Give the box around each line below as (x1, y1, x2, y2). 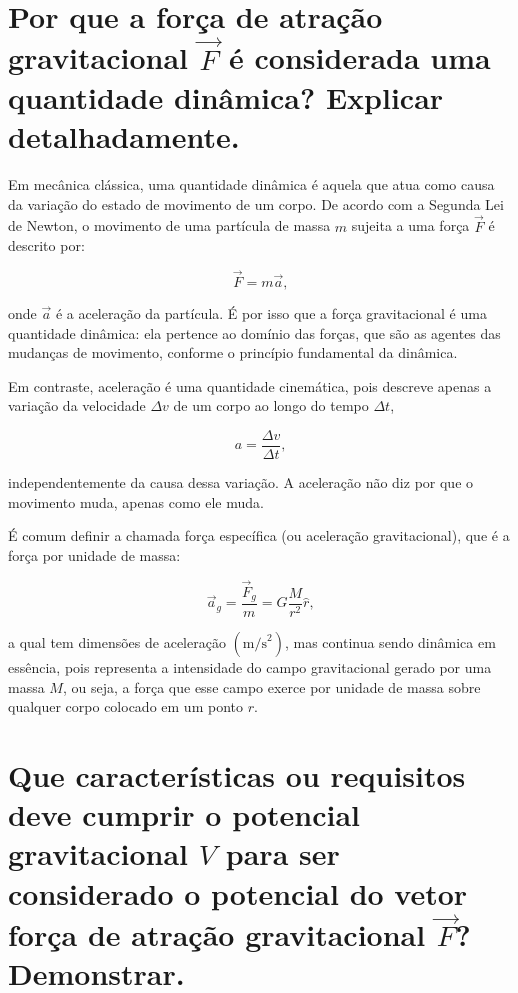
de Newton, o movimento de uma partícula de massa (8, 215, 331, 236)
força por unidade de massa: (8, 544, 181, 565)
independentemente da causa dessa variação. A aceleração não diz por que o (8, 472, 474, 492)
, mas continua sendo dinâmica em (284, 632, 496, 653)
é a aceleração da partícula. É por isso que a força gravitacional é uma (55, 302, 487, 323)
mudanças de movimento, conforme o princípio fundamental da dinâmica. (8, 342, 458, 363)
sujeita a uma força (351, 215, 470, 236)
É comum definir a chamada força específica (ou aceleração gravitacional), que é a (8, 525, 510, 546)
